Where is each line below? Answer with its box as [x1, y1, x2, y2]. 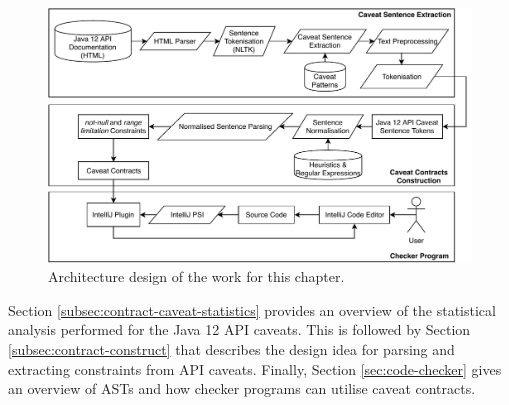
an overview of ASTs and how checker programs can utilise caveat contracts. [8, 378, 476, 399]
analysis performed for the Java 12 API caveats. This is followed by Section [8, 319, 471, 340]
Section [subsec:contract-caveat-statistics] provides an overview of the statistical [8, 299, 496, 320]
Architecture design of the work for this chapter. [48, 266, 345, 287]
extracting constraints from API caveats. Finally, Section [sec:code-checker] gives [8, 358, 502, 379]
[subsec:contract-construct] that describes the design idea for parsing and [8, 339, 455, 360]
